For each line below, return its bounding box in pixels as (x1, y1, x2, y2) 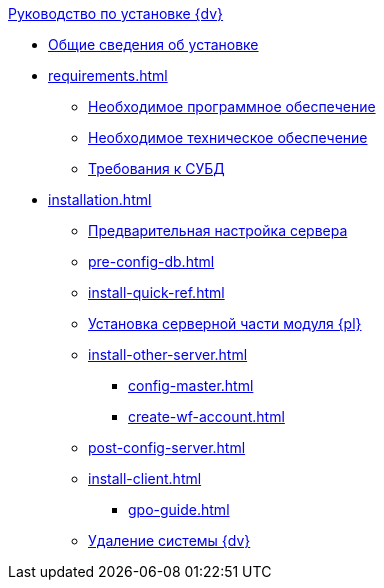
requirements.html (48, 67, 168, 84)
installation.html (48, 191, 152, 208)
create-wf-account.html (128, 408, 285, 425)
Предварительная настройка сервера (88, 222, 348, 239)
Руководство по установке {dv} (8, 5, 224, 22)
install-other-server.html (88, 346, 248, 363)
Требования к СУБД (88, 160, 225, 177)
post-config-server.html (88, 439, 246, 456)
